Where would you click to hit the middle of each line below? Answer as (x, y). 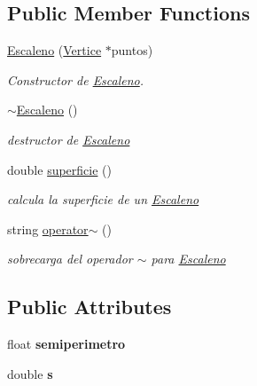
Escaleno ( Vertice (55, 50)
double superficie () (59, 169)
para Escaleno (188, 259)
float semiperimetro (66, 344)
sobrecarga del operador (70, 259)
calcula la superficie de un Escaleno (103, 199)
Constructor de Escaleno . (76, 79)
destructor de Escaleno (69, 139)
